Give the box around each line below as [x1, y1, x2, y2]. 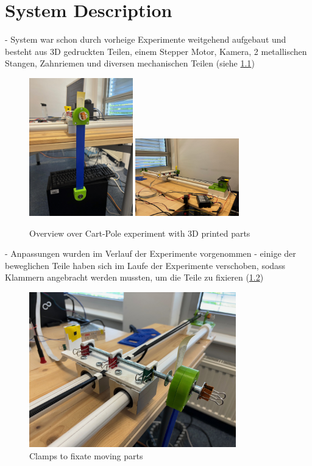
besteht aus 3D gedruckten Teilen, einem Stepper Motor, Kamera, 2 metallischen [5, 45, 307, 57]
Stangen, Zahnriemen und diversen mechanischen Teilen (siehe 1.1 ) [5, 57, 255, 70]
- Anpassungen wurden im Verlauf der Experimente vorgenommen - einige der [5, 247, 296, 260]
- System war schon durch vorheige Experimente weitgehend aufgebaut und [5, 33, 286, 46]
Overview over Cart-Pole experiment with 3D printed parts [29, 226, 250, 239]
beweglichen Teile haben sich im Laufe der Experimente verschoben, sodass [5, 259, 286, 271]
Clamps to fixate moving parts [29, 449, 143, 462]
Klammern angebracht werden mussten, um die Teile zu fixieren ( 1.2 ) [5, 271, 264, 284]
